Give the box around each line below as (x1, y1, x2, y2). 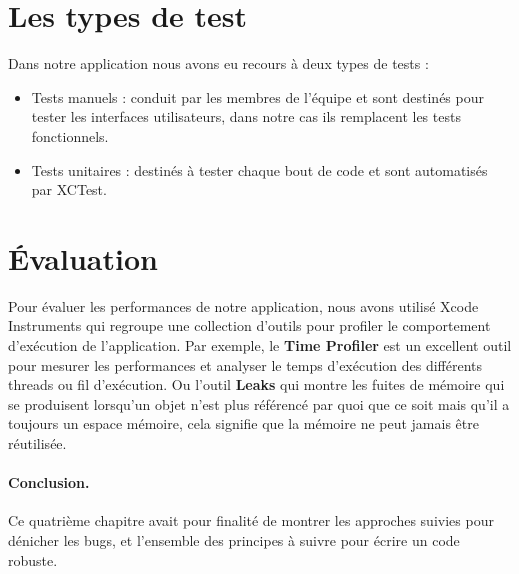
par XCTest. (31, 179, 107, 200)
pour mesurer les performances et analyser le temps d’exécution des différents (8, 354, 483, 375)
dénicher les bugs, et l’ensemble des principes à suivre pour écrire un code (8, 529, 460, 550)
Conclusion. (8, 472, 90, 493)
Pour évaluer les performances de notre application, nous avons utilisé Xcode (8, 295, 479, 316)
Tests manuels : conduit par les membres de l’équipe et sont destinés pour (31, 86, 484, 107)
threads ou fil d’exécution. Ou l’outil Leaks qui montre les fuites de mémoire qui (8, 374, 505, 395)
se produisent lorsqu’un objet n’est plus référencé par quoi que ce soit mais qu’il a (8, 393, 510, 414)
